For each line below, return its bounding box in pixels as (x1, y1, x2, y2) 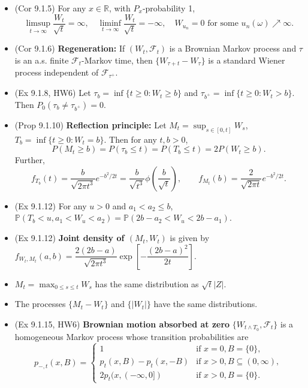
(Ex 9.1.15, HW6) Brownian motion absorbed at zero (14, 318, 230, 330)
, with (109, 2, 131, 14)
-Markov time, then (81, 54, 153, 67)
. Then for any (104, 133, 157, 145)
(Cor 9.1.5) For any (14, 2, 86, 14)
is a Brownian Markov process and (169, 42, 297, 55)
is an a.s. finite (14, 54, 69, 67)
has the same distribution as (95, 277, 199, 290)
